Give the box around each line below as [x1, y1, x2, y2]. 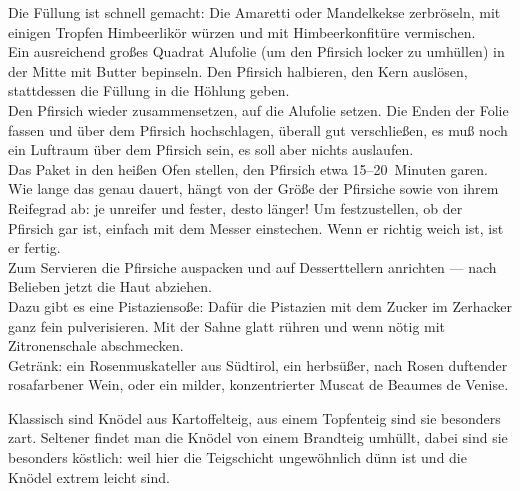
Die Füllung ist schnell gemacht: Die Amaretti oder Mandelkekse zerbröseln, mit [8, 2, 501, 22]
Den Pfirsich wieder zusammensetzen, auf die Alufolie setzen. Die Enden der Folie [8, 99, 509, 120]
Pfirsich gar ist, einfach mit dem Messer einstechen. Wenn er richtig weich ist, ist [8, 217, 504, 238]
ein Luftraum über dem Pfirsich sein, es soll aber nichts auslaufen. [8, 139, 414, 160]
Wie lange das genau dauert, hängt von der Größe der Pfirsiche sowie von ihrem [8, 178, 499, 199]
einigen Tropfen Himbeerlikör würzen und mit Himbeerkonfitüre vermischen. [8, 21, 476, 42]
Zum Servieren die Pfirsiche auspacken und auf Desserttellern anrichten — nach [8, 256, 497, 277]
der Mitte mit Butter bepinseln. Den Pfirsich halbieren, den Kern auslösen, [8, 60, 468, 81]
